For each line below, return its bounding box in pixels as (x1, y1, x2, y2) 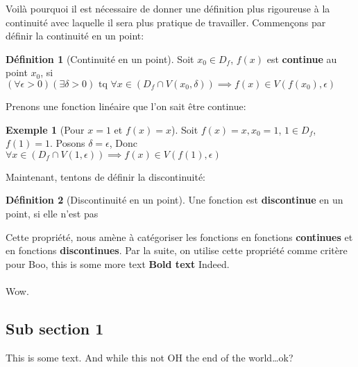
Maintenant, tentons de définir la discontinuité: (6, 169, 206, 183)
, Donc (109, 136, 137, 150)
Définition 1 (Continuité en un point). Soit (6, 51, 194, 66)
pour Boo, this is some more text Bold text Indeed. (6, 256, 230, 271)
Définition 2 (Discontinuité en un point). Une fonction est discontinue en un (6, 193, 343, 207)
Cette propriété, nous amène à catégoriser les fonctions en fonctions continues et (6, 229, 353, 244)
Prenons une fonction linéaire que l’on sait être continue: (6, 98, 246, 113)
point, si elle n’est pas (6, 206, 99, 220)
